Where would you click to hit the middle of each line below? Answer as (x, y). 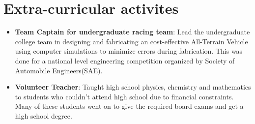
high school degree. (43, 115)
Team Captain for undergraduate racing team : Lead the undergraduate (132, 32)
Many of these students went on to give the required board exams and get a (129, 106)
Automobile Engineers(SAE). (59, 70)
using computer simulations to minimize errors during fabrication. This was (129, 51)
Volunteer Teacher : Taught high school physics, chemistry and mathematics (133, 87)
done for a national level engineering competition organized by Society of (125, 60)
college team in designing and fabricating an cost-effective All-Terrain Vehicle (131, 41)
